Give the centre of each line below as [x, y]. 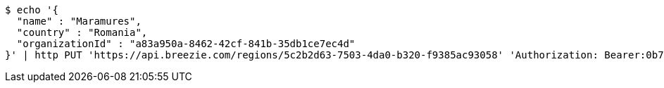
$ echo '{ [32, 10]
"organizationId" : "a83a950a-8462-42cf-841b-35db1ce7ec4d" [186, 44]
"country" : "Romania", [82, 32]
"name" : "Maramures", [79, 21]
